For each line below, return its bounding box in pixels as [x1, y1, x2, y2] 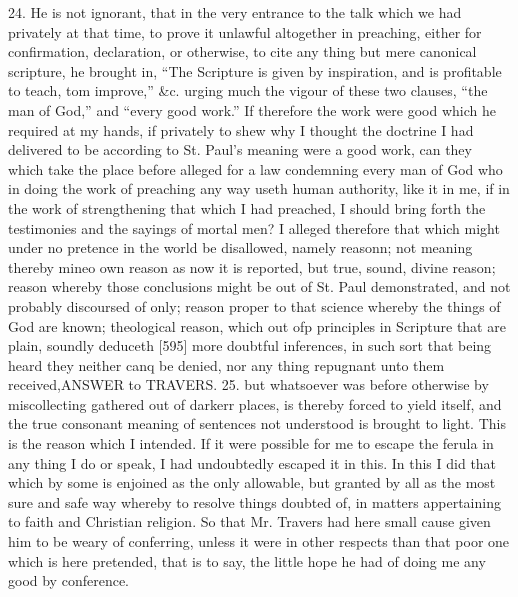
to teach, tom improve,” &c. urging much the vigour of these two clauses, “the [8, 80, 488, 101]
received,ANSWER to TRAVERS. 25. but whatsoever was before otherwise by [8, 374, 489, 395]
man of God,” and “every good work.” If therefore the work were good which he [8, 99, 496, 120]
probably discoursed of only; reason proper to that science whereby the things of [8, 295, 501, 316]
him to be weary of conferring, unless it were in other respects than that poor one [8, 531, 510, 552]
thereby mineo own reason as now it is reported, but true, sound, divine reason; [8, 256, 496, 277]
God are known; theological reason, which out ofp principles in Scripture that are [8, 315, 506, 336]
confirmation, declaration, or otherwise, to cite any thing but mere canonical [8, 41, 477, 62]
